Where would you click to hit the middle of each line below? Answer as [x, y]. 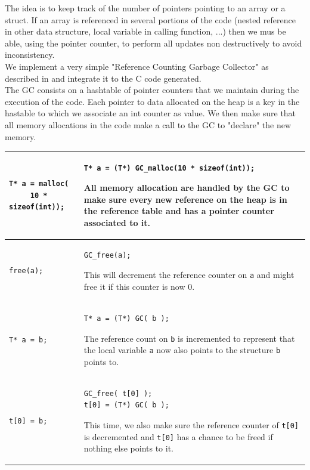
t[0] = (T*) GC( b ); [126, 405]
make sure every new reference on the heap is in [185, 199]
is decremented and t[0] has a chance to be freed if [178, 436]
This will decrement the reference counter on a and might [189, 275]
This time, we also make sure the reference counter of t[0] [191, 424]
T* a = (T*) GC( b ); [126, 318]
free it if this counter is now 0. [139, 287]
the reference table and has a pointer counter [179, 211]
